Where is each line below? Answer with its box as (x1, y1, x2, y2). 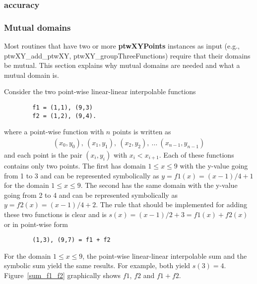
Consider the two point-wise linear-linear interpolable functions (4, 86, 196, 97)
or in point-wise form (4, 219, 68, 229)
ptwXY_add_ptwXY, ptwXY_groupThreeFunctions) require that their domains (4, 50, 251, 60)
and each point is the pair (4, 149, 82, 160)
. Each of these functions (159, 149, 234, 160)
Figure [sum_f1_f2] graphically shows (4, 270, 121, 280)
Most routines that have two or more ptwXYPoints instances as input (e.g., (4, 41, 240, 51)
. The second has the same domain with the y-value (80, 180, 238, 190)
